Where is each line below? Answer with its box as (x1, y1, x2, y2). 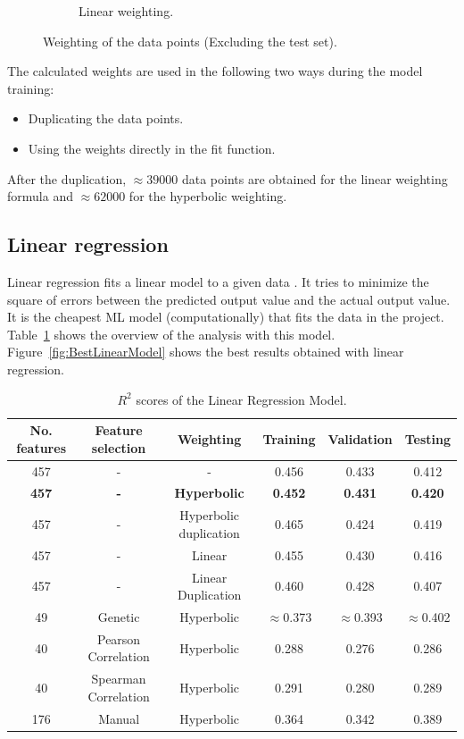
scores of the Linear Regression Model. (136, 390, 347, 408)
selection (91, 438, 146, 457)
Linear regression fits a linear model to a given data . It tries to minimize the (7, 272, 429, 290)
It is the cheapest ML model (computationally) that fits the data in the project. (7, 307, 444, 326)
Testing (404, 429, 451, 448)
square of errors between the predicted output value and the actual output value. (7, 290, 451, 308)
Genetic (97, 607, 140, 626)
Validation (327, 429, 393, 448)
